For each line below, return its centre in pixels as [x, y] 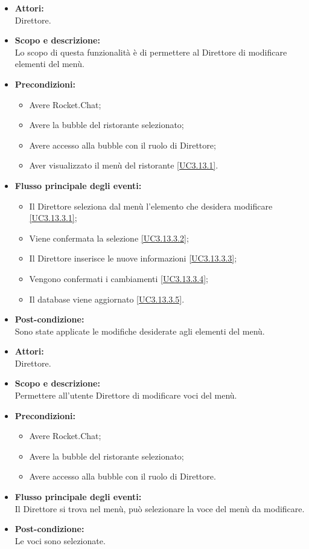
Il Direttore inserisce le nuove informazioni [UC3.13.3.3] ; [133, 258]
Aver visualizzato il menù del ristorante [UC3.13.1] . [124, 165]
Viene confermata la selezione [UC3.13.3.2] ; [109, 238]
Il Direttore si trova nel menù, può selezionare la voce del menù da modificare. [160, 508]
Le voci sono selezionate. [60, 540]
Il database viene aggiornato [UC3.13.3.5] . [107, 299]
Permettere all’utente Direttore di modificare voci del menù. [126, 395]
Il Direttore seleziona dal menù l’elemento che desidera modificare [151, 206]
